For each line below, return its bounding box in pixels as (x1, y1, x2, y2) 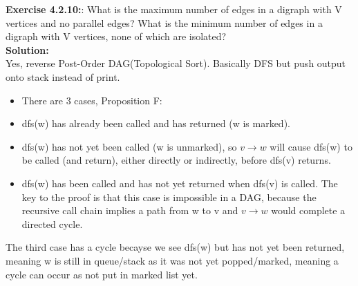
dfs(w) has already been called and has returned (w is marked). (21, 116, 290, 131)
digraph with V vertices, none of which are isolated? (6, 29, 227, 44)
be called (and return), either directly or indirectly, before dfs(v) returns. (21, 153, 331, 167)
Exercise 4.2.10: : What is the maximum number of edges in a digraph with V (6, 2, 342, 16)
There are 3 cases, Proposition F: (21, 93, 162, 107)
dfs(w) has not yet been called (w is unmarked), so (21, 139, 237, 153)
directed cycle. (21, 216, 83, 231)
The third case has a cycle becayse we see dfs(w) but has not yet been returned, (6, 240, 345, 254)
